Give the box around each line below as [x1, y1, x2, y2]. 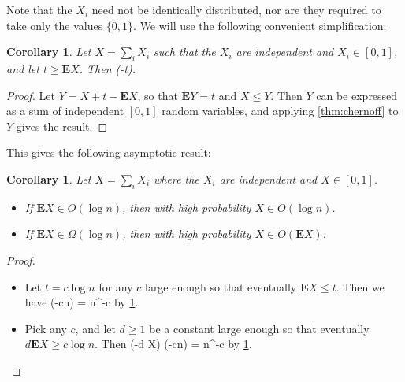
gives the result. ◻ [16, 117, 108, 134]
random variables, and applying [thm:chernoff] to [162, 102, 399, 119]
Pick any [24, 320, 67, 336]
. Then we [336, 278, 385, 295]
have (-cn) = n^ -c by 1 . [24, 294, 139, 310]
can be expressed [316, 87, 398, 103]
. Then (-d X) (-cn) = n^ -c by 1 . [95, 336, 252, 352]
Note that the [6, 2, 72, 17]
